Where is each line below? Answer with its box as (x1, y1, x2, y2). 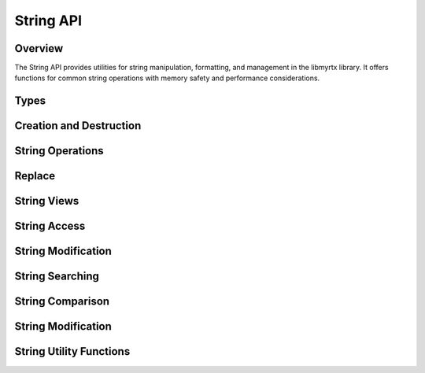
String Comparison (14, 295, 110, 308)
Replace (14, 169, 56, 183)
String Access (14, 220, 86, 233)
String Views (14, 194, 79, 208)
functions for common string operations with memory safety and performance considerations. (14, 73, 320, 83)
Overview (14, 42, 64, 55)
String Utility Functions (14, 345, 131, 358)
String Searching (14, 270, 100, 283)
